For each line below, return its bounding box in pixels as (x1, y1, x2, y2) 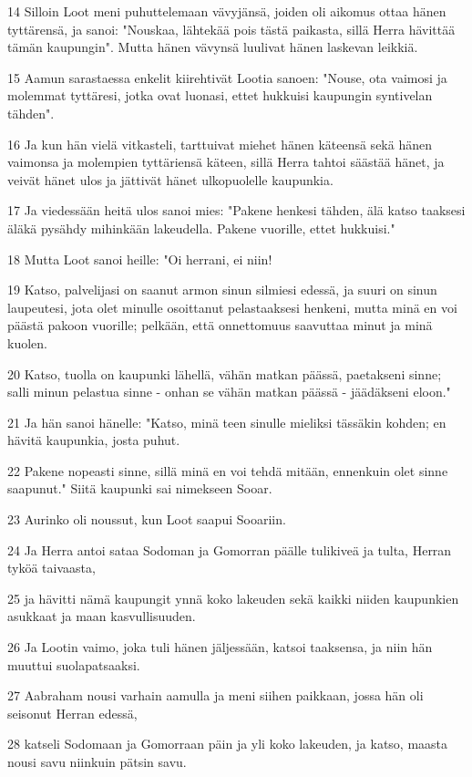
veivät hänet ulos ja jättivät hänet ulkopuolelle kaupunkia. (7, 170, 333, 189)
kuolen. (7, 333, 47, 352)
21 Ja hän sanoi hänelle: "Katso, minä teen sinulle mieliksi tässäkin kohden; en (7, 412, 446, 431)
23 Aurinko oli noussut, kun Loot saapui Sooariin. (7, 510, 286, 529)
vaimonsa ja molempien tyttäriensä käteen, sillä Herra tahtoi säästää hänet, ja (7, 152, 445, 171)
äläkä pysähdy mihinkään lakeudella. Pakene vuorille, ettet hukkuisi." (7, 218, 395, 237)
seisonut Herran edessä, (7, 703, 138, 722)
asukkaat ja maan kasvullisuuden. (7, 606, 196, 626)
